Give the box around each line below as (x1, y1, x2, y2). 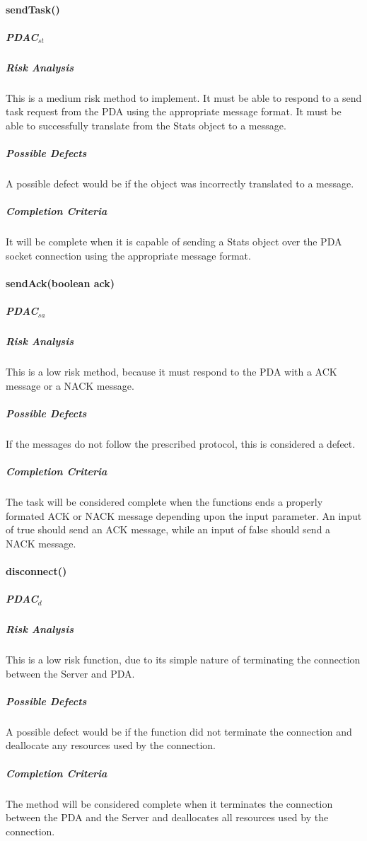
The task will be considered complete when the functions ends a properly (6, 494, 323, 509)
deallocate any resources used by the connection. (6, 738, 216, 753)
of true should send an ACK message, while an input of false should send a (6, 522, 331, 537)
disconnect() (6, 564, 67, 578)
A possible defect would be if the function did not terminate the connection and (6, 724, 352, 738)
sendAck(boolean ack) (6, 276, 115, 290)
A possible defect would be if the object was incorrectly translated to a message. (6, 176, 354, 191)
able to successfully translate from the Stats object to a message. (6, 117, 286, 132)
